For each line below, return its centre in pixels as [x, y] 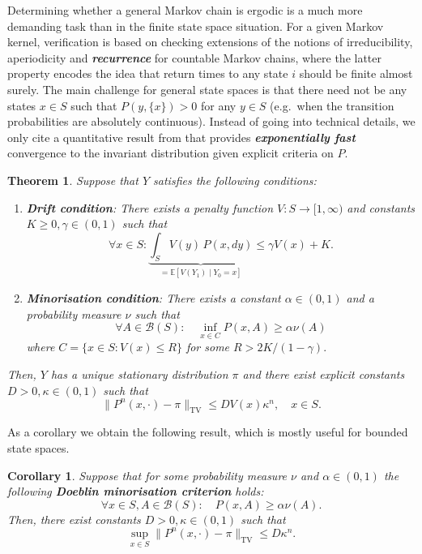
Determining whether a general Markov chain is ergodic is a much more [185, 10]
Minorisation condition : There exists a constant [153, 297]
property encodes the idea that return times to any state [148, 73]
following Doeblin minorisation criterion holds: [136, 491]
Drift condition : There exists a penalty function [150, 207]
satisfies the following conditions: [235, 180]
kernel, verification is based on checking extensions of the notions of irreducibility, [210, 42]
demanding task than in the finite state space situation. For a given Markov [196, 26]
